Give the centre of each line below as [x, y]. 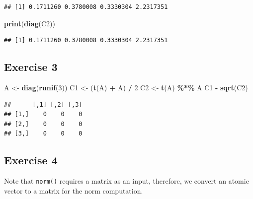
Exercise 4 [31, 160]
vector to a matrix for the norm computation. [74, 190]
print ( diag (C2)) [30, 23]
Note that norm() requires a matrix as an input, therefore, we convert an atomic [126, 181]
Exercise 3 [31, 67]
